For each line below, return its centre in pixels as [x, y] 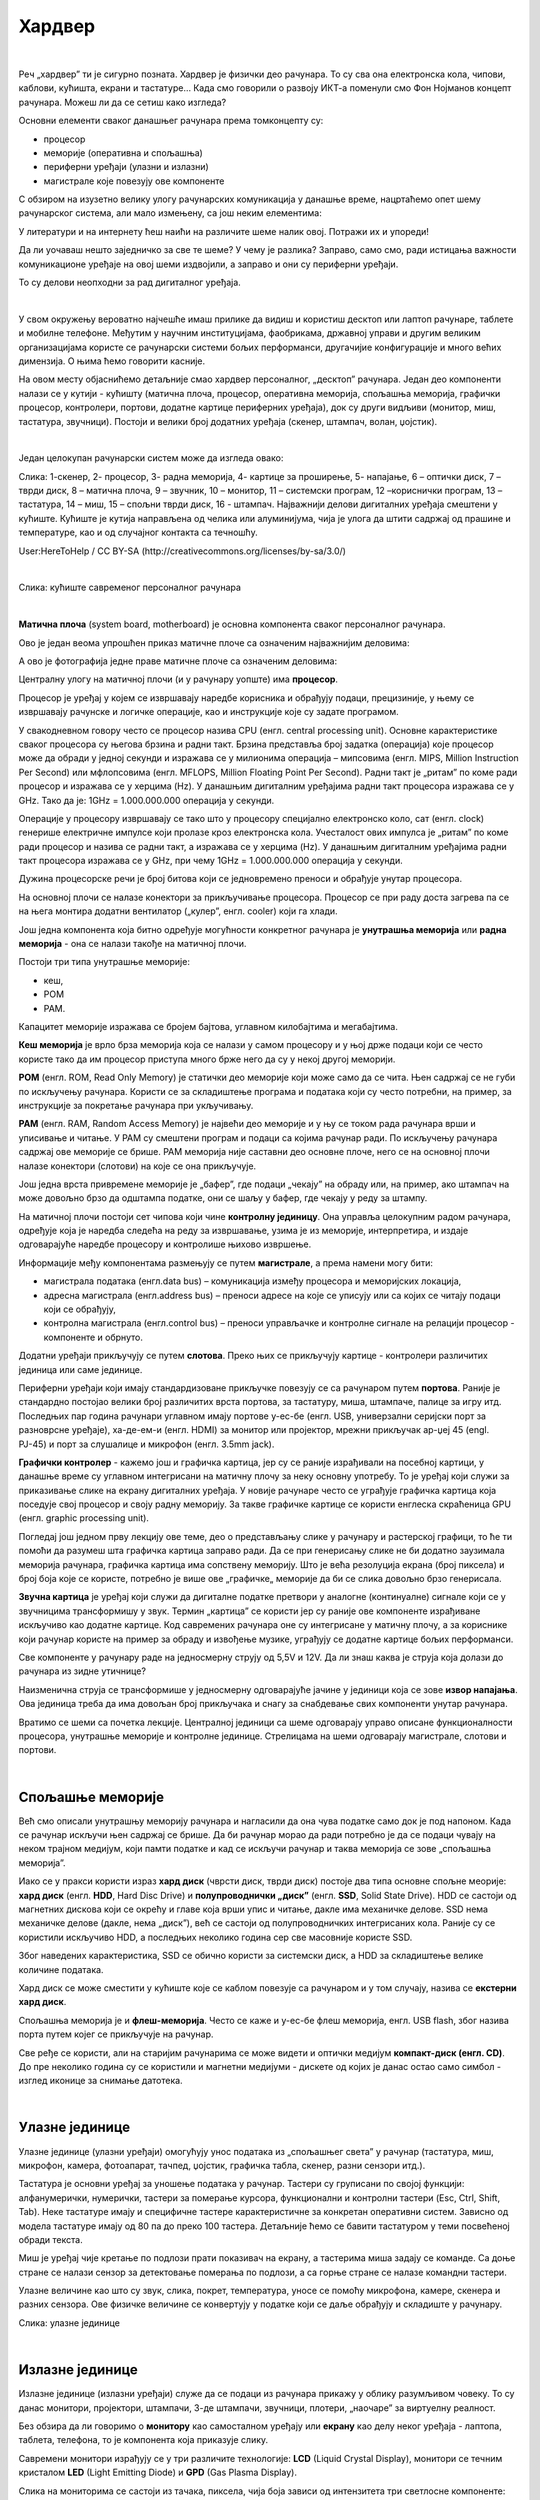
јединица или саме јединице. [80, 1369]
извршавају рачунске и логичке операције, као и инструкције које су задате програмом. [208, 712]
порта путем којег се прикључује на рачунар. [116, 2034]
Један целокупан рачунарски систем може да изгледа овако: [151, 458]
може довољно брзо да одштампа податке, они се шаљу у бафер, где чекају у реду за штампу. [223, 1198]
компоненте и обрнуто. [93, 1337]
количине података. [61, 1969]
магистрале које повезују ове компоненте [134, 181]
